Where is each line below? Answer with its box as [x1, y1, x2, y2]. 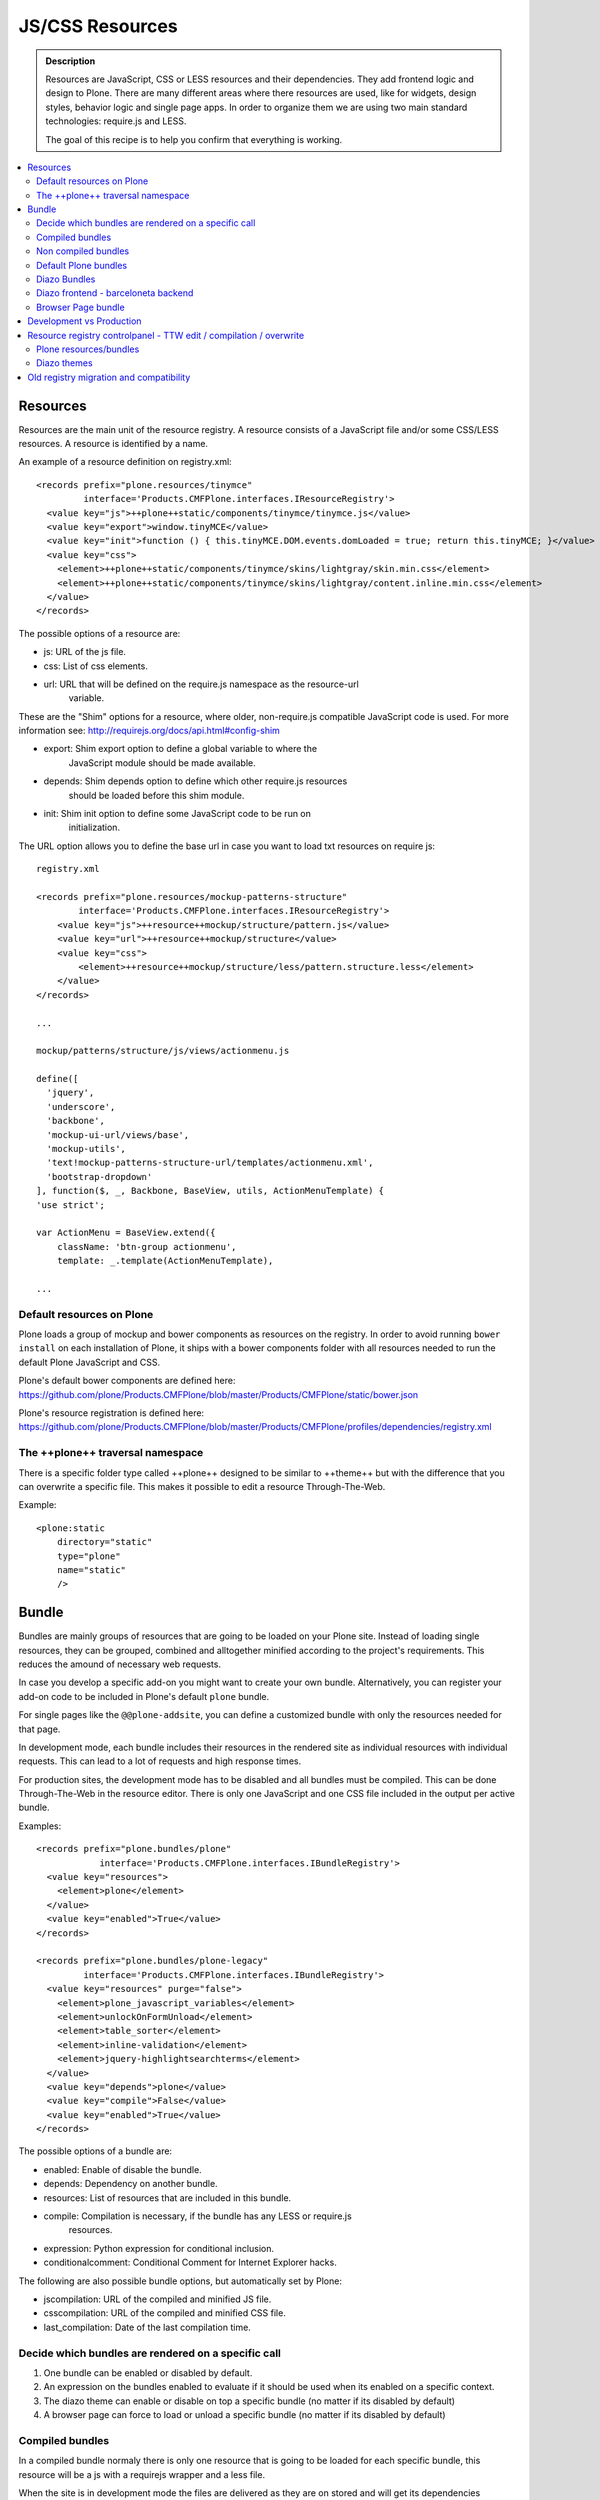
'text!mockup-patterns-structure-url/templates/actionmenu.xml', [46, 1157, 374, 1169]
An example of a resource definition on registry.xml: [18, 456, 232, 468]
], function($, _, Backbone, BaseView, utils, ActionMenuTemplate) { [36, 1185, 385, 1197]
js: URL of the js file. [43, 646, 127, 658]
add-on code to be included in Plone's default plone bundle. [18, 1690, 270, 1702]
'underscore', [46, 1101, 116, 1112]
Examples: [18, 1820, 62, 1832]
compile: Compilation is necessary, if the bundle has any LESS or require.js [43, 2210, 352, 2222]
